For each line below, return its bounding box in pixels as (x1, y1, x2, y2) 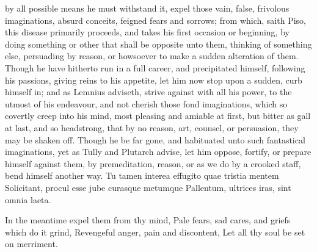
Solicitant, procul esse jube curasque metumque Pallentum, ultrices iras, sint (5, 181, 291, 193)
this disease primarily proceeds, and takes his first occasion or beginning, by (5, 26, 290, 38)
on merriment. (5, 237, 58, 250)
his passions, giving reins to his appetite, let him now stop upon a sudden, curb (5, 73, 302, 86)
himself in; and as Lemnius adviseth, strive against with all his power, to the (5, 85, 292, 98)
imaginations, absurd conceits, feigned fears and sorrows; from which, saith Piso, (5, 13, 306, 26)
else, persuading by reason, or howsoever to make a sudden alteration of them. (5, 49, 299, 62)
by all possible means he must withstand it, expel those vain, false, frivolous (5, 2, 290, 14)
